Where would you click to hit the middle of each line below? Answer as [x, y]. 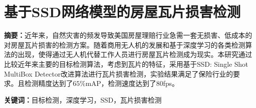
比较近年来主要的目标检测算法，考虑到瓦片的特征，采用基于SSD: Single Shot [126, 64]
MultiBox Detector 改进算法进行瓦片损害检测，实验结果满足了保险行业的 [119, 73]
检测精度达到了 [48, 83]
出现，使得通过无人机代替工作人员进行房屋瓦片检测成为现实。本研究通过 [135, 54]
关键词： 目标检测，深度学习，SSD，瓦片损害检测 [83, 99]
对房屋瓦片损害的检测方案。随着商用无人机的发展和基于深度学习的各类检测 [125, 44]
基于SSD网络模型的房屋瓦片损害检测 [122, 12]
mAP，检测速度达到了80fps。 [132, 83]
